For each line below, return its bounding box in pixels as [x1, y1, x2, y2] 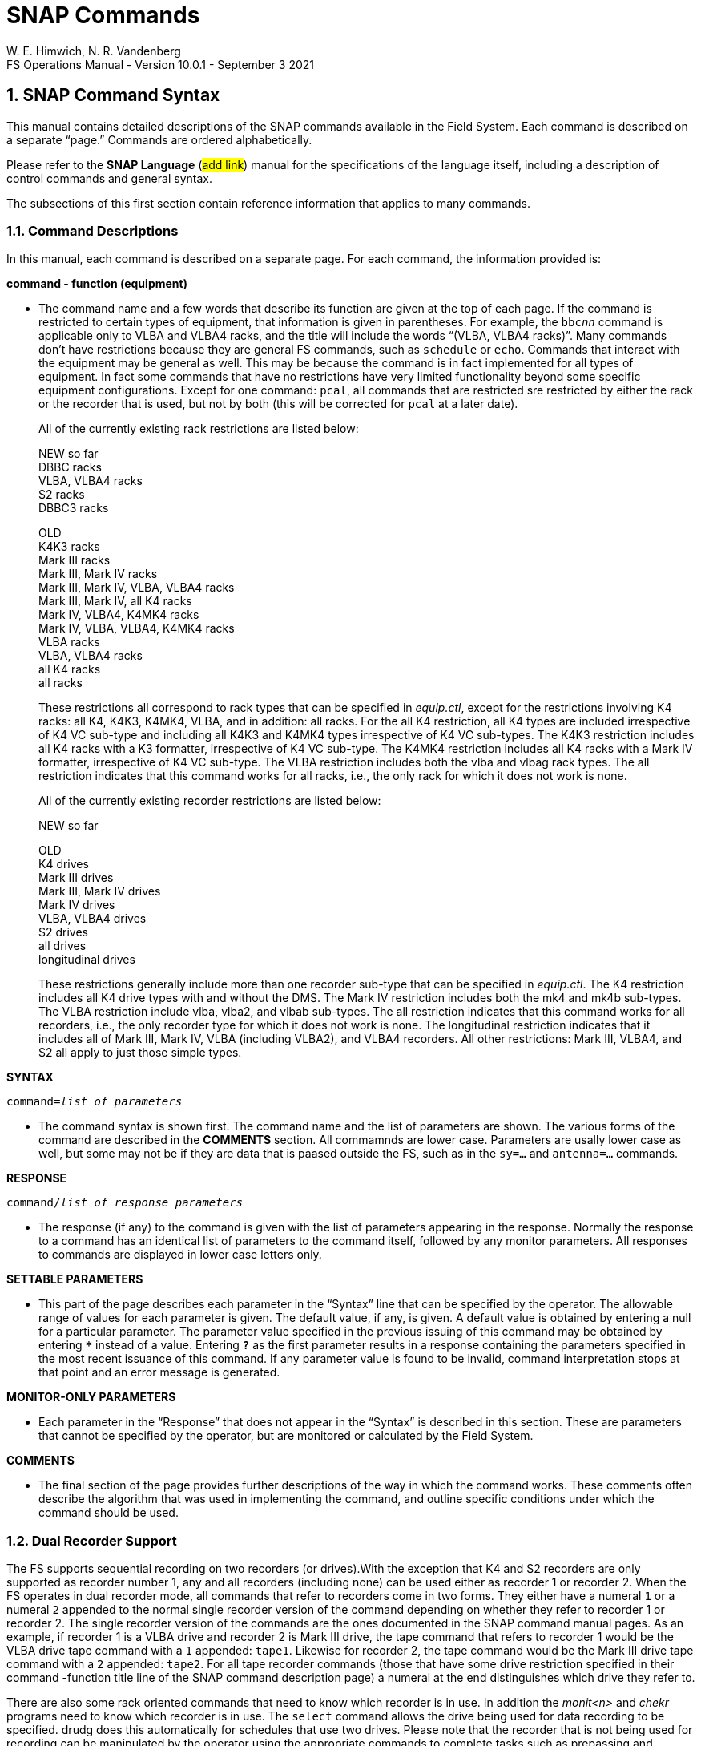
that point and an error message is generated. [38, 1365, 280, 1380]
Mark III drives [38, 871, 114, 885]
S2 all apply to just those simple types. [38, 1045, 242, 1060]
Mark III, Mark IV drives [38, 884, 161, 899]
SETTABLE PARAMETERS [6, 1272, 143, 1287]
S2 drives [38, 925, 88, 940]
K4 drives [38, 857, 89, 871]
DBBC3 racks [38, 501, 109, 515]
